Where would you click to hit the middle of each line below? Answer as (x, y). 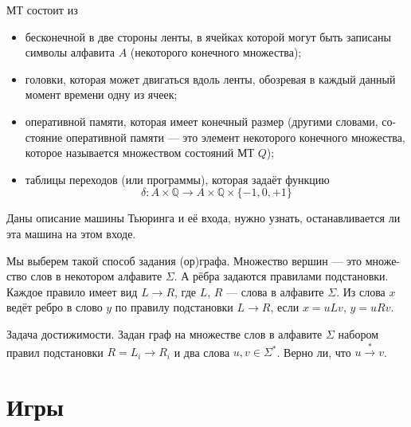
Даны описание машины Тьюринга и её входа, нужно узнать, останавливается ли (204, 218)
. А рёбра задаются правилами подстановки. (281, 276)
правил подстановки (55, 352)
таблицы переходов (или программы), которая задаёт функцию (177, 179)
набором (358, 333)
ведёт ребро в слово (55, 307)
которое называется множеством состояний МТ (139, 153)
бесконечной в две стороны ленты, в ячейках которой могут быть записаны (208, 36)
